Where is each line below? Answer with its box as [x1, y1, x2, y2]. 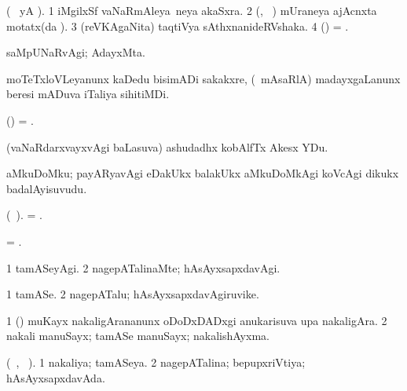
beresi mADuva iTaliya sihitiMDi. [6, 86, 170, 102]
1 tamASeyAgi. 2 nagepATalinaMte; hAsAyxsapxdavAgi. [6, 259, 280, 276]
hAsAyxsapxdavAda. [6, 369, 105, 386]
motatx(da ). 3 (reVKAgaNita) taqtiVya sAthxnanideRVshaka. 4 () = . [6, 17, 349, 34]
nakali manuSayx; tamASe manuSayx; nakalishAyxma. [6, 327, 269, 344]
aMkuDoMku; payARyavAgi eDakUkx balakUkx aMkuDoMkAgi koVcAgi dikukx [6, 165, 399, 181]
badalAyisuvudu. [6, 180, 87, 196]
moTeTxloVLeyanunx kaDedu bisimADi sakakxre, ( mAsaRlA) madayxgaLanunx [6, 70, 401, 86]
